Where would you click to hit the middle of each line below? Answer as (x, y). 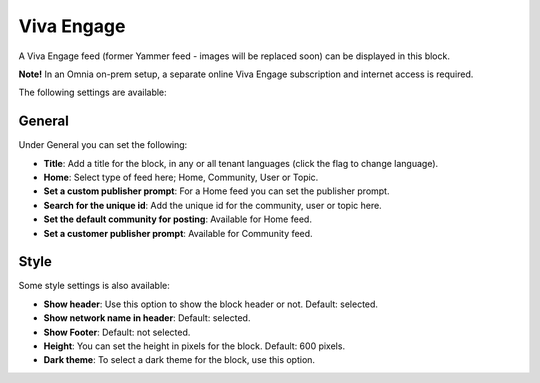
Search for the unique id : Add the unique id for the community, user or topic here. (212, 205)
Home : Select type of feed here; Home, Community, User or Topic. (181, 177)
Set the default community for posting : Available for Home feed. (177, 219)
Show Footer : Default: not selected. (117, 332)
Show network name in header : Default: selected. (147, 318)
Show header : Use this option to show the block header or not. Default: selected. (211, 304)
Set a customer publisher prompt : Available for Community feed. (178, 233)
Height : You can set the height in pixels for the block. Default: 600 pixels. (194, 346)
